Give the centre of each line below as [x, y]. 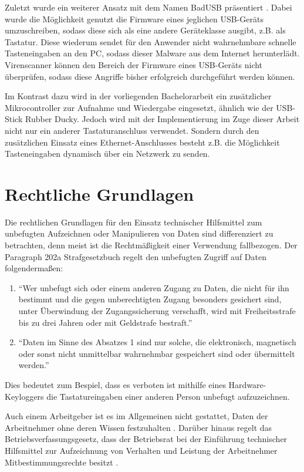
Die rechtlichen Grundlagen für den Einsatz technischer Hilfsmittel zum [134, 222]
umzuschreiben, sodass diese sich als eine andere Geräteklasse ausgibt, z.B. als [145, 30]
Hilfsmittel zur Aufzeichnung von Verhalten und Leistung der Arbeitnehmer [141, 450]
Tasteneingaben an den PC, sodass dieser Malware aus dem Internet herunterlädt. [152, 53]
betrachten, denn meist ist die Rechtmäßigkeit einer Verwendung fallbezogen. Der [151, 245]
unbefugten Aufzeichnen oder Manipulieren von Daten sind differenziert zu [139, 233]
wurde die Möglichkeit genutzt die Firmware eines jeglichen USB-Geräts [134, 18]
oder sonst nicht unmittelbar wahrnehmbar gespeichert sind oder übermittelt [157, 353]
